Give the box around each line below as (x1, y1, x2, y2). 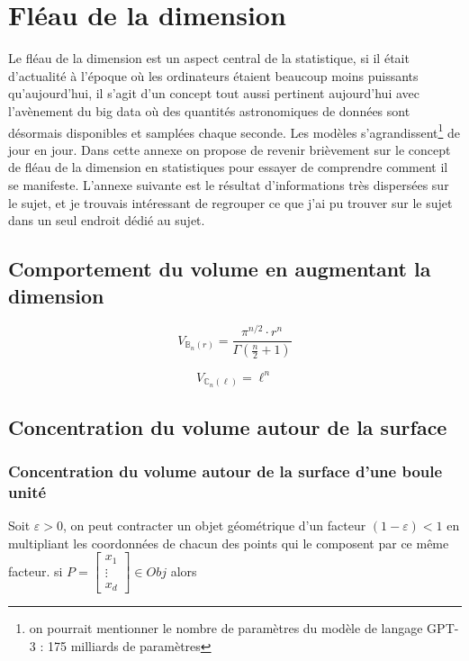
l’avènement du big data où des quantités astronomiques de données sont (8, 101, 410, 120)
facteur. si (8, 561, 63, 580)
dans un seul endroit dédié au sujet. (8, 211, 205, 230)
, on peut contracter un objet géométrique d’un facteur (62, 516, 366, 535)
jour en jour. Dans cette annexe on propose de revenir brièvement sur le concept (8, 140, 451, 158)
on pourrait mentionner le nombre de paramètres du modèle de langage (29, 619, 423, 638)
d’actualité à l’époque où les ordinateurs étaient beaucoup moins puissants (8, 66, 419, 85)
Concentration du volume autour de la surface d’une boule (8, 460, 443, 483)
